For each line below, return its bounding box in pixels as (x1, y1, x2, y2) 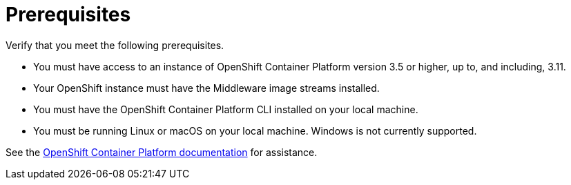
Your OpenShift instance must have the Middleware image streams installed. (33, 81, 380, 94)
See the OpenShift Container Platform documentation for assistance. (6, 146, 318, 158)
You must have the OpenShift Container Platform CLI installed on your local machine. (33, 103, 418, 115)
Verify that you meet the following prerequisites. (6, 39, 224, 51)
